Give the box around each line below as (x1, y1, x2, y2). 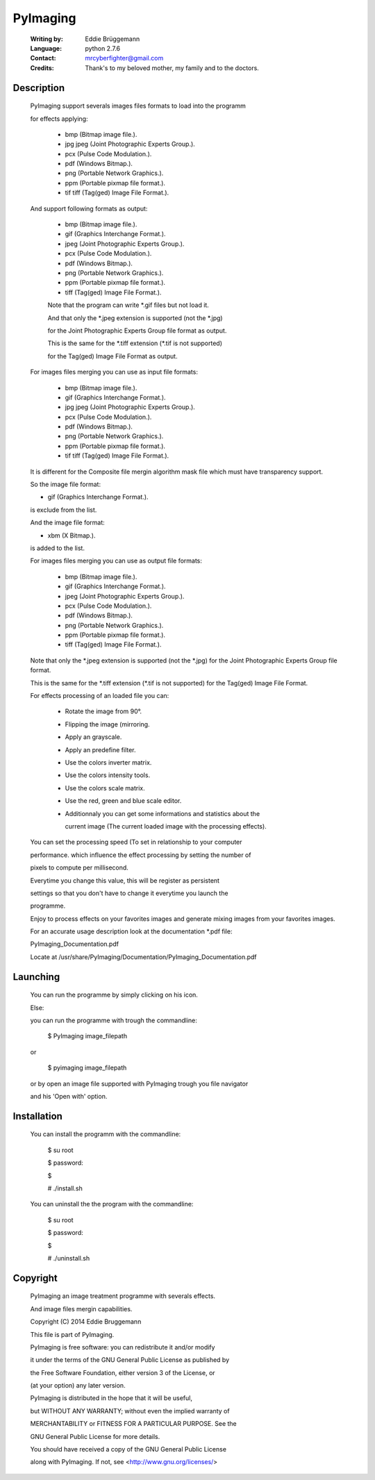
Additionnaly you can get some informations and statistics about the (65, 809, 260, 817)
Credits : (30, 63, 55, 72)
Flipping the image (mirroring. (65, 720, 150, 729)
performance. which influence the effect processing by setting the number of (30, 851, 251, 859)
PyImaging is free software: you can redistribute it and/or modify (30, 1342, 215, 1351)
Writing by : (30, 35, 64, 43)
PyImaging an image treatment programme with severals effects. (30, 1292, 215, 1300)
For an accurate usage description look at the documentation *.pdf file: (30, 927, 233, 936)
